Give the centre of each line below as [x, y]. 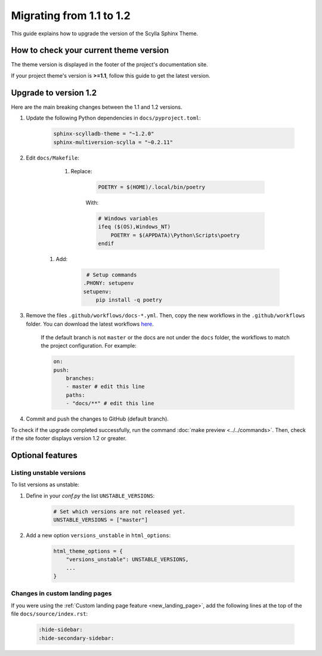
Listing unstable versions [49, 473]
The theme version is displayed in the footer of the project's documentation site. [109, 65]
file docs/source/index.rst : [49, 614]
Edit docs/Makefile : [53, 158]
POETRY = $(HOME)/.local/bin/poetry [152, 187]
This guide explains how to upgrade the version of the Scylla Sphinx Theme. [105, 33]
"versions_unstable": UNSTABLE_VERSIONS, [127, 560]
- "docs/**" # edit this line [110, 404]
